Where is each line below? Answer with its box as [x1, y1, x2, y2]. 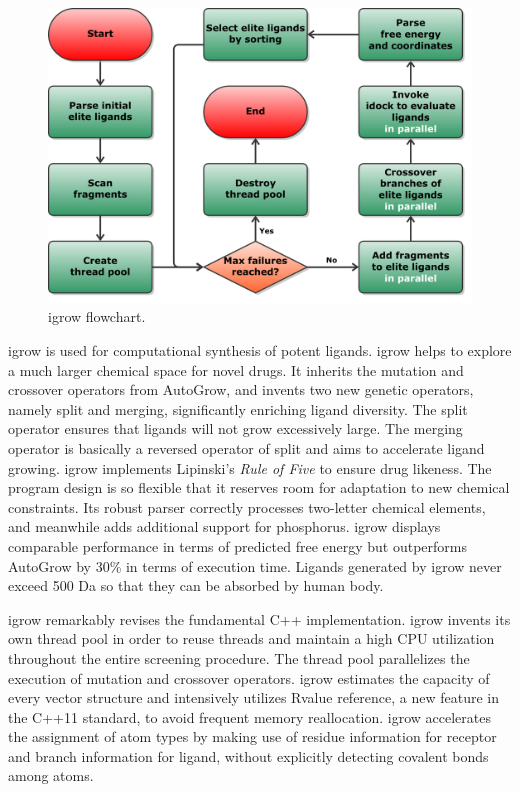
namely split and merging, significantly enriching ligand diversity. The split [8, 398, 468, 419]
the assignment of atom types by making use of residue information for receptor [8, 726, 497, 747]
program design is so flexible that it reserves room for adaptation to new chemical [8, 477, 510, 498]
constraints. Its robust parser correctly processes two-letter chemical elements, [8, 496, 486, 517]
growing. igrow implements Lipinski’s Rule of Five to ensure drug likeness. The [8, 457, 492, 478]
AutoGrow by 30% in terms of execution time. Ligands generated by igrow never [8, 555, 502, 576]
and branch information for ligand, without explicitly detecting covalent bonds [8, 745, 489, 766]
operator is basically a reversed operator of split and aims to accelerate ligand [8, 437, 485, 458]
